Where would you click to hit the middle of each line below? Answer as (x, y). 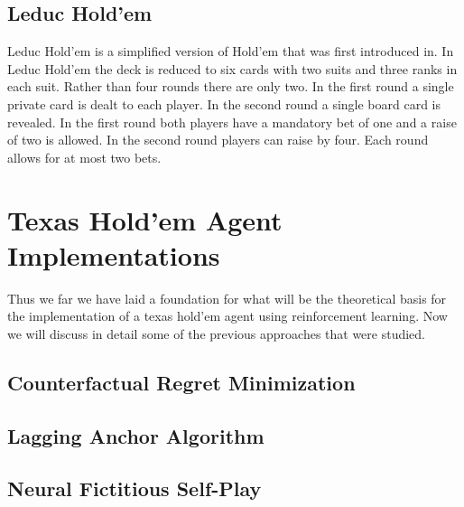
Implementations (114, 254)
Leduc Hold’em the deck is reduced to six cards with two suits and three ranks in (232, 68)
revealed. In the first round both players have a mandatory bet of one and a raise (232, 122)
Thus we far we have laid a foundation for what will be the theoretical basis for (227, 298)
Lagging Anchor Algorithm (136, 435)
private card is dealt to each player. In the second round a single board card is (224, 103)
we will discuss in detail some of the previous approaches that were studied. (217, 333)
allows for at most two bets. (84, 157)
